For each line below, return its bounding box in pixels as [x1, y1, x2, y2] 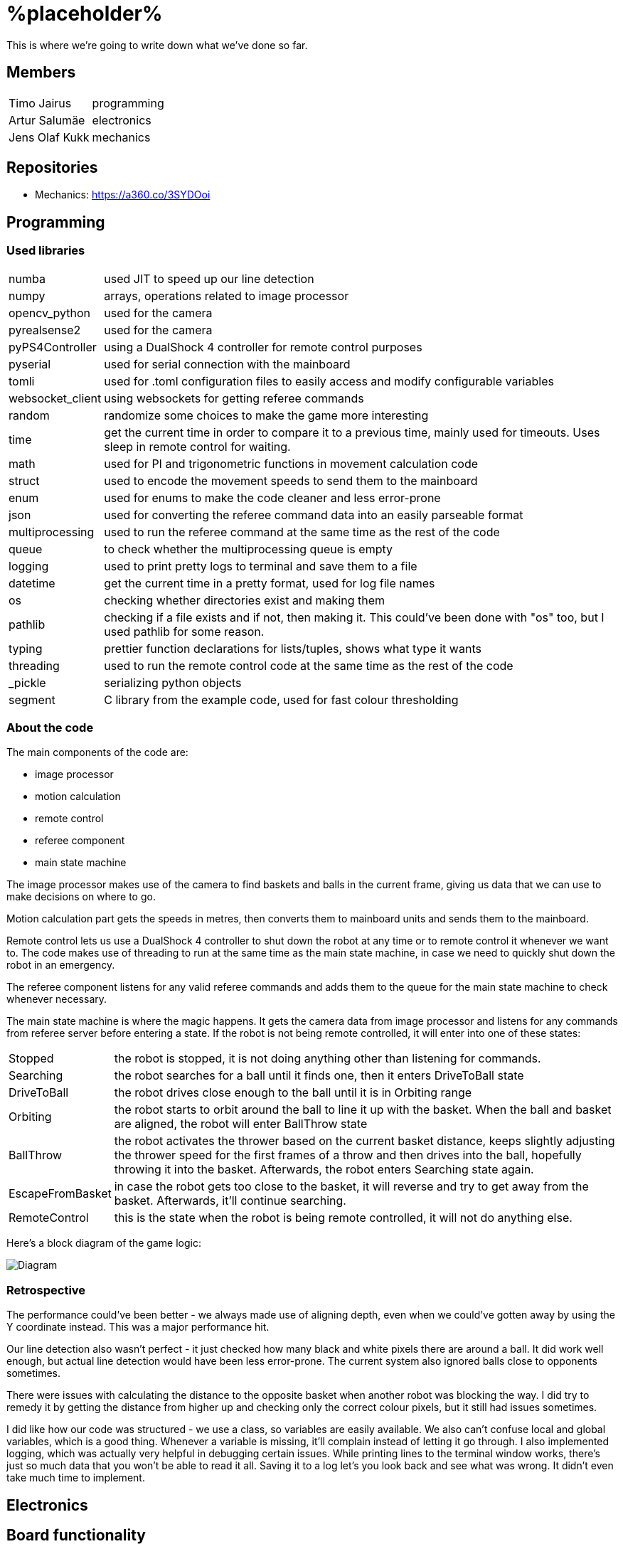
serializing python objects [104, 675, 242, 690]
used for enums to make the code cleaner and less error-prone [104, 490, 441, 505]
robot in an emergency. [6, 959, 115, 972]
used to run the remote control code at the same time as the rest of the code [104, 658, 513, 673]
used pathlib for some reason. [104, 624, 265, 639]
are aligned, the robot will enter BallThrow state [114, 1117, 368, 1132]
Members [6, 63, 76, 82]
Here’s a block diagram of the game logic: [6, 1237, 201, 1250]
